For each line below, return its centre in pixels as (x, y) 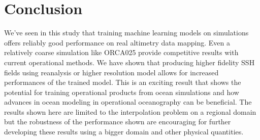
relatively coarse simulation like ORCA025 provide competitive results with (121, 52)
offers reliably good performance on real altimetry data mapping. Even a (117, 42)
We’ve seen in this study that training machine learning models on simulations (126, 33)
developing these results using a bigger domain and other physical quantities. (124, 132)
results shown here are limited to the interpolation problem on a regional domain (130, 111)
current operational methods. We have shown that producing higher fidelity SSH (129, 62)
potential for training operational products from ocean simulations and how (122, 92)
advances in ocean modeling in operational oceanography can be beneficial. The (128, 102)
